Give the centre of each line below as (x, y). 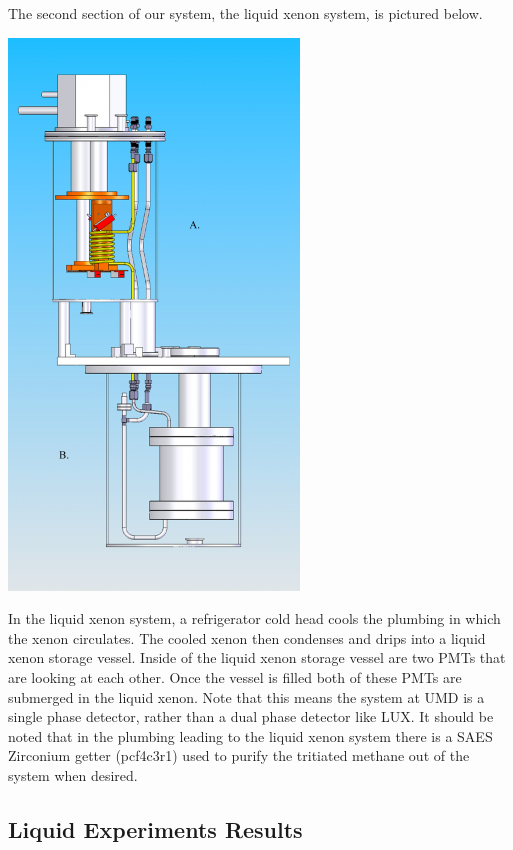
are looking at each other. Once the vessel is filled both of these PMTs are (235, 676)
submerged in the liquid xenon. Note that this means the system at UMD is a (246, 696)
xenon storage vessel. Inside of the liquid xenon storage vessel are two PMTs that (257, 657)
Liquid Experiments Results (155, 828)
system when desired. (73, 774)
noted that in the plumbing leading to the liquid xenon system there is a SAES (250, 735)
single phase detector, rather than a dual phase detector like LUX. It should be (251, 716)
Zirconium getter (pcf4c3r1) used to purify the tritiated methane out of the (239, 755)
